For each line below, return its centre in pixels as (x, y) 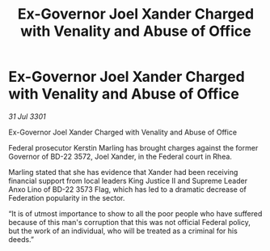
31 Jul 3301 (27, 116)
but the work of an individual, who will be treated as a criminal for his (123, 231)
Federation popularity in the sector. (67, 198)
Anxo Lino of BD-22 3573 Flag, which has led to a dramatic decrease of (127, 189)
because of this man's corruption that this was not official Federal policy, (129, 222)
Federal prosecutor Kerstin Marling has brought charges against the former (133, 147)
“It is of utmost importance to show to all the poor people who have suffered (135, 213)
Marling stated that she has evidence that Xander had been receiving (123, 172)
